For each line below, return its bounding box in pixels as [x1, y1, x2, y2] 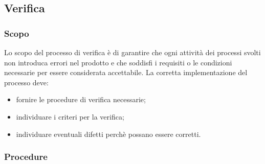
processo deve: [4, 77, 49, 87]
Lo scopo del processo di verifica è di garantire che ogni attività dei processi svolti [4, 47, 261, 57]
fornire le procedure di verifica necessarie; [16, 94, 146, 105]
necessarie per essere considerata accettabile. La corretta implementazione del [4, 67, 248, 78]
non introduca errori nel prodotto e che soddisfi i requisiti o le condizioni [4, 57, 232, 67]
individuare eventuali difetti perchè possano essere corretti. [16, 128, 201, 139]
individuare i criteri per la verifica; [16, 111, 124, 122]
